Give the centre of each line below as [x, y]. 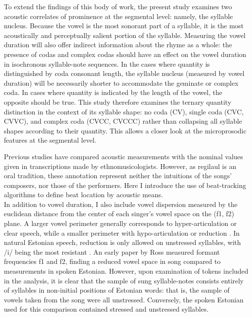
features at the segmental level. [50, 140]
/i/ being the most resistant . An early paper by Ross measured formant [112, 252]
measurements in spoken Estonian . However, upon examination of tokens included [126, 271]
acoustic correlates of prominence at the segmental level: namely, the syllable [118, 16]
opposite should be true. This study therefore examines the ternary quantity [118, 102]
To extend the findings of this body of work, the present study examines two [118, 6]
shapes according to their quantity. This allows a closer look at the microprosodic [125, 130]
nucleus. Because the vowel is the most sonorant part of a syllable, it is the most [124, 26]
